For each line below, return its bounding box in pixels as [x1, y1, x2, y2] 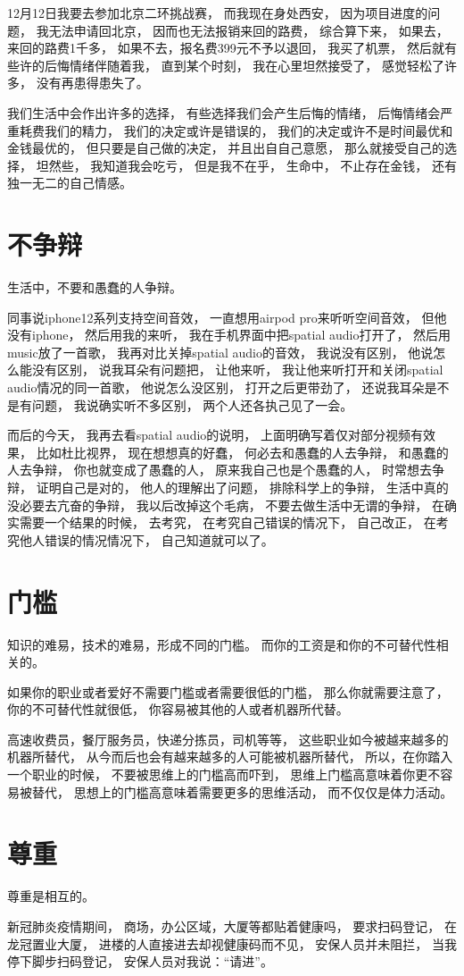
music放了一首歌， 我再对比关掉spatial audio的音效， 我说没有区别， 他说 [7, 342, 434, 361]
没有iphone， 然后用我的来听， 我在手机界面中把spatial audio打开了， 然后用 [7, 325, 452, 344]
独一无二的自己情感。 [7, 173, 132, 192]
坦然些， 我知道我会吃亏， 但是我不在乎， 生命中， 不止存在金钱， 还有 [36, 156, 457, 174]
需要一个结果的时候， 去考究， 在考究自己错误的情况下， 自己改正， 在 [19, 513, 436, 532]
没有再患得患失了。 [36, 73, 149, 92]
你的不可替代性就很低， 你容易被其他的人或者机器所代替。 [7, 700, 349, 719]
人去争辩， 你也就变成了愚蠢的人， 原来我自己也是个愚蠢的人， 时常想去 [7, 460, 432, 479]
